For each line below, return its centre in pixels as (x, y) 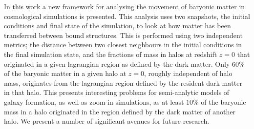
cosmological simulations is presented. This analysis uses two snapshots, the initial (127, 16)
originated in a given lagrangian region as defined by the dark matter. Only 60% (124, 64)
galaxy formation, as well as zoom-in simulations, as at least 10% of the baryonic (125, 101)
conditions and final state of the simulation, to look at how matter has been (117, 26)
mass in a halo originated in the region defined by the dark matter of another (120, 111)
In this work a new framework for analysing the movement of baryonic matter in (125, 6)
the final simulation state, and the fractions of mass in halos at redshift (111, 54)
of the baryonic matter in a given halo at (65, 73)
